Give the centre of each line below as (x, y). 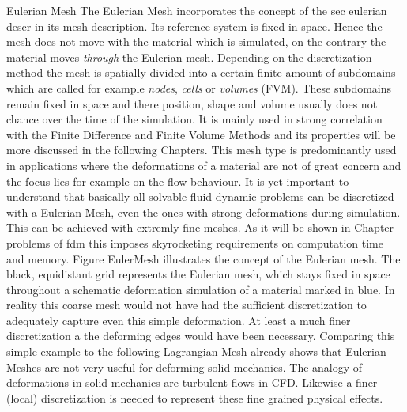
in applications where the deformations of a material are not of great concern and (204, 165)
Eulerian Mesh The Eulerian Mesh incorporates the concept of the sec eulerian (197, 10)
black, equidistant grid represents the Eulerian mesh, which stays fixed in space (198, 274)
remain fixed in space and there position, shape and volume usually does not (192, 103)
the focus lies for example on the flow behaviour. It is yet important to (178, 181)
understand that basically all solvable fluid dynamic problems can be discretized (200, 197)
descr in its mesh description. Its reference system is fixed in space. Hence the (194, 26)
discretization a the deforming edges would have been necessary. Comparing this (201, 336)
